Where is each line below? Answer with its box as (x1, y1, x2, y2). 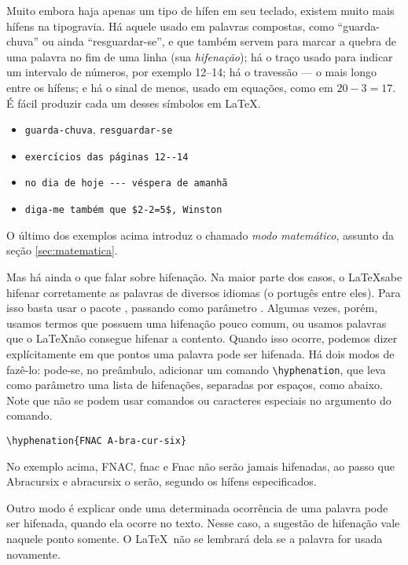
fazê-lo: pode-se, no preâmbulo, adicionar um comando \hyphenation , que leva (6, 361, 386, 377)
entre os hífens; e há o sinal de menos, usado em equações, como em (6, 79, 333, 95)
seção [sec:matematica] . (6, 242, 118, 259)
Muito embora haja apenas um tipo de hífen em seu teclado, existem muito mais (6, 2, 395, 18)
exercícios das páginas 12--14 (24, 151, 189, 163)
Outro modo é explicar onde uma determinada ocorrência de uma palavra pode (6, 499, 388, 515)
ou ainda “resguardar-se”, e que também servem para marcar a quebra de (42, 33, 396, 50)
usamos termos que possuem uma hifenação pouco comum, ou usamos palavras (6, 314, 387, 331)
